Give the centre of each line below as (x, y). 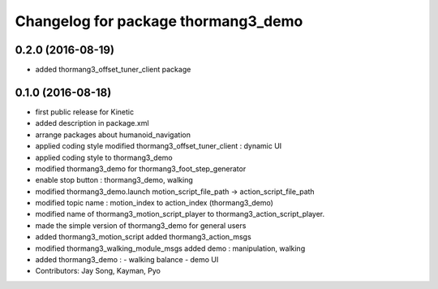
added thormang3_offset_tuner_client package (113, 70)
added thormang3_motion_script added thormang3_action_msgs (143, 237)
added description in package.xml (92, 123)
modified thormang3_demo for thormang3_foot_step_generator (141, 168)
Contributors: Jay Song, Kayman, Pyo (98, 271)
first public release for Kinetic (84, 112)
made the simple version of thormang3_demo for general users (141, 225)
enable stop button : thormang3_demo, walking (114, 180)
